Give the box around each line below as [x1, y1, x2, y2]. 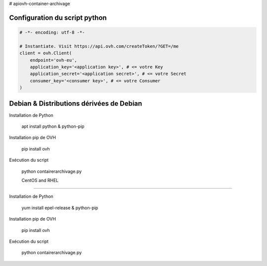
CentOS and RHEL [21, 177, 59, 183]
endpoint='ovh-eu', [30, 57, 78, 63]
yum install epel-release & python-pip [21, 205, 98, 211]
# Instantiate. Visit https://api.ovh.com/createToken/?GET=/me [19, 43, 179, 49]
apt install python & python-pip [21, 123, 85, 129]
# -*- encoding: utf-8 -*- [19, 30, 85, 35]
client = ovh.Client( [19, 50, 72, 56]
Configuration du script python [9, 13, 107, 22]
